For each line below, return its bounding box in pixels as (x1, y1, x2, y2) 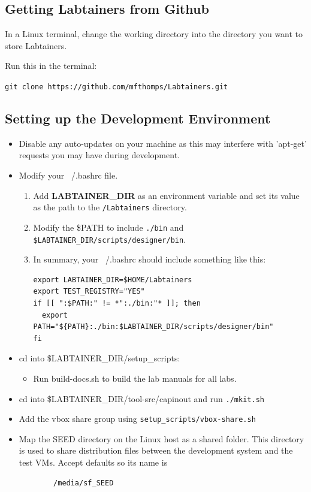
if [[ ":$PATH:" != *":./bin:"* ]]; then (33, 298, 201, 307)
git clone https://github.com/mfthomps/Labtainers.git (5, 82, 228, 91)
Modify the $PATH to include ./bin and (33, 221, 184, 233)
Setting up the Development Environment (5, 109, 271, 128)
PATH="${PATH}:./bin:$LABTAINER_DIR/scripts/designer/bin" (33, 322, 274, 331)
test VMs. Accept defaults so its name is (19, 456, 168, 469)
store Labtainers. (5, 39, 67, 52)
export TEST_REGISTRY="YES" (33, 287, 145, 296)
